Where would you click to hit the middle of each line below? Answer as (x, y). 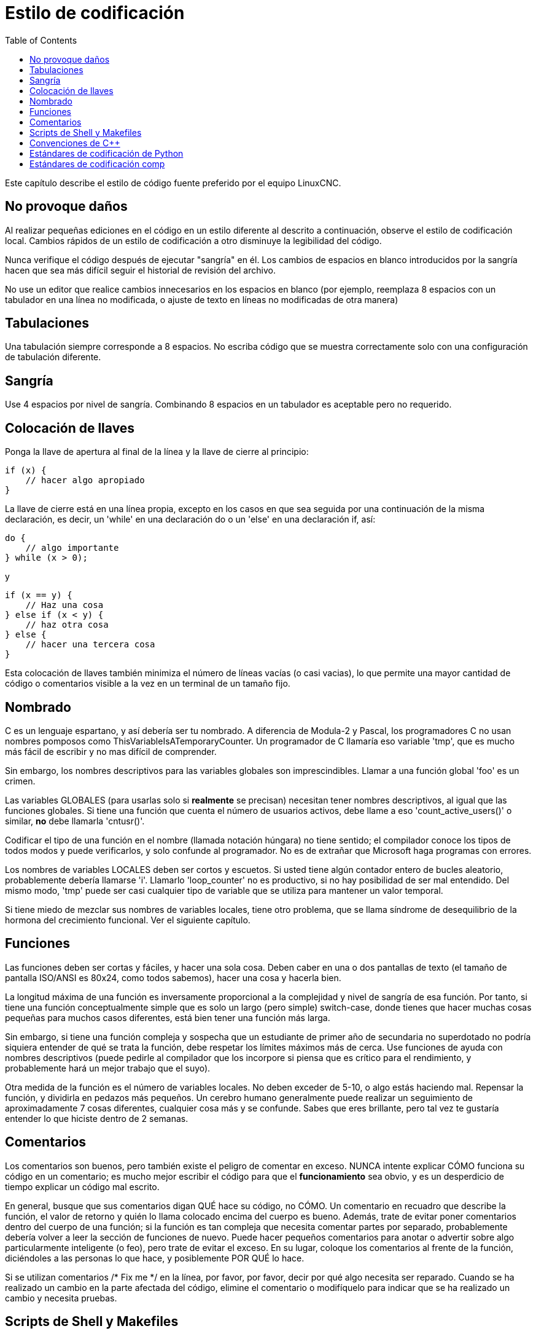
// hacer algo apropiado (85, 480)
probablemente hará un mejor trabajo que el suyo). (108, 1068)
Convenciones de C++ (75, 143)
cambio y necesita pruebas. (61, 1298)
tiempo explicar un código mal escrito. (82, 1186)
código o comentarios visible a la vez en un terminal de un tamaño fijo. (148, 684)
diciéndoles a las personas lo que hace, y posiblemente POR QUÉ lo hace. (155, 1258)
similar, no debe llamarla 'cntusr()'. (75, 821)
